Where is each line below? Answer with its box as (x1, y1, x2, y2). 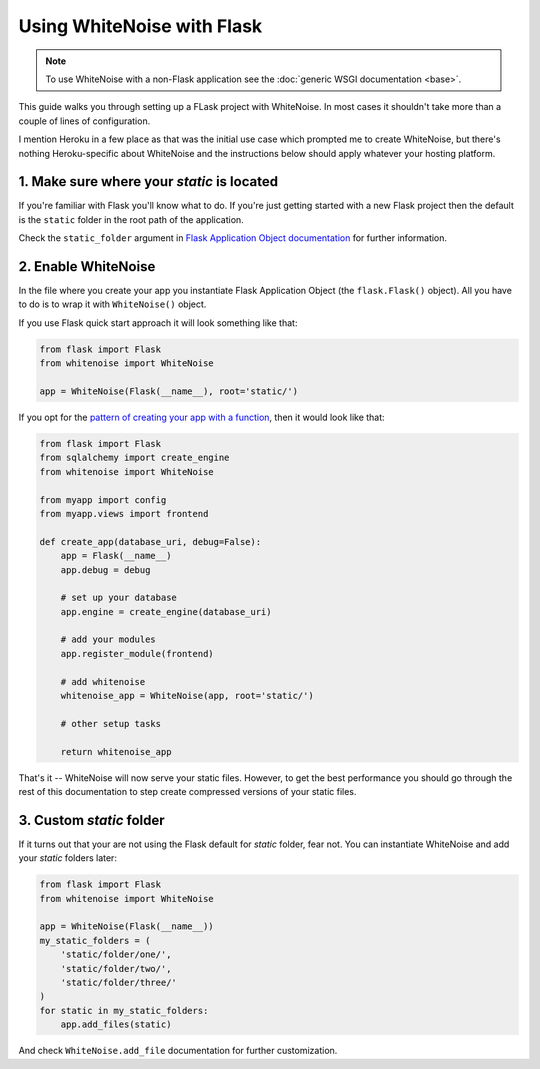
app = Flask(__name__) (60, 550, 172, 562)
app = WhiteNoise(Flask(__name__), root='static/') (39, 386, 299, 397)
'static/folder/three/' (60, 976, 177, 988)
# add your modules (60, 634, 157, 645)
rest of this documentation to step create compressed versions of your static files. (18, 785, 357, 797)
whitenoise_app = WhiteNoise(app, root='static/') (60, 690, 314, 702)
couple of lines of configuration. (18, 115, 151, 127)
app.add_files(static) (60, 1019, 172, 1030)
